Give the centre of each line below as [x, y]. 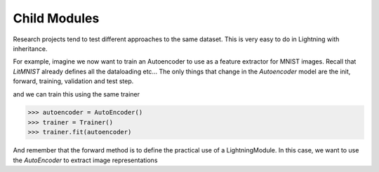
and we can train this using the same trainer [77, 94]
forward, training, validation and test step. [73, 81]
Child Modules [56, 18]
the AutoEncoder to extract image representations [85, 160]
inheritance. [30, 48]
